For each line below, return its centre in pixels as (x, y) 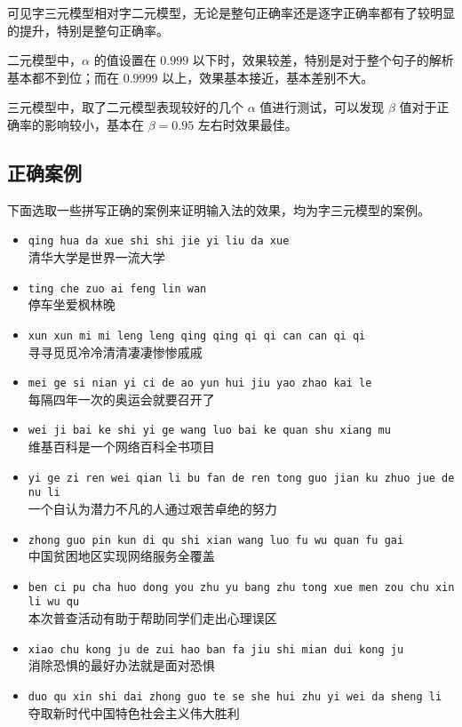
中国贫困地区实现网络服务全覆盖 (121, 556)
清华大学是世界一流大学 (96, 257)
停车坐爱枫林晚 (72, 304)
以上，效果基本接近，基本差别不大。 (268, 77)
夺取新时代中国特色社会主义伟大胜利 (134, 712)
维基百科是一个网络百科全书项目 (121, 447)
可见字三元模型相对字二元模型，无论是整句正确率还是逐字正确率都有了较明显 (231, 12)
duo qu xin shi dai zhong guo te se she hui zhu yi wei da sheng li (235, 696)
